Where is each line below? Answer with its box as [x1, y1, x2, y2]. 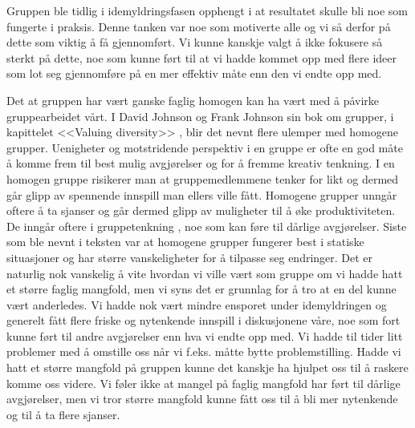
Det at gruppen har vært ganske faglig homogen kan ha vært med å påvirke [6, 91, 380, 108]
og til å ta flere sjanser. [6, 406, 120, 422]
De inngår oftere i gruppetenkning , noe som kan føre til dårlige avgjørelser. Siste [6, 217, 407, 234]
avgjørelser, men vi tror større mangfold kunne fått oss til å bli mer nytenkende [6, 390, 398, 407]
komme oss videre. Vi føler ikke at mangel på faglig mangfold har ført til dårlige [6, 374, 401, 391]
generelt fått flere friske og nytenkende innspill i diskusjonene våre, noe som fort [6, 312, 401, 329]
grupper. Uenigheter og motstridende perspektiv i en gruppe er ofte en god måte [6, 139, 403, 155]
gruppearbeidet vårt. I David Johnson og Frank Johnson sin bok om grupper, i [6, 107, 394, 124]
